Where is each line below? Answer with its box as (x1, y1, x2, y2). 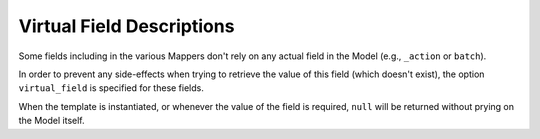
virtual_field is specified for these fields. (18, 82, 204, 94)
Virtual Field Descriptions (18, 15, 235, 37)
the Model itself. (18, 115, 85, 127)
